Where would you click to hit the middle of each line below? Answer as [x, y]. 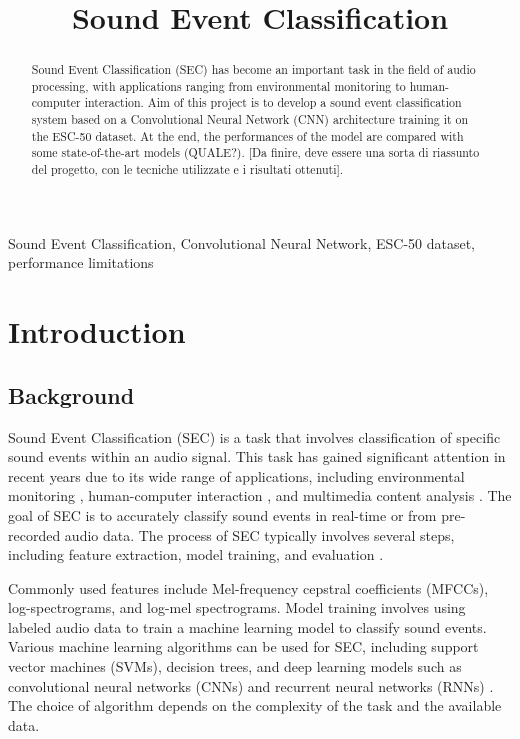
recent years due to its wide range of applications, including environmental [236, 475]
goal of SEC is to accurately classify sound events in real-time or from [222, 514]
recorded [34, 534]
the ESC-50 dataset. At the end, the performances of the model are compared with [247, 135]
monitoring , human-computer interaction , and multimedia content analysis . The [260, 495]
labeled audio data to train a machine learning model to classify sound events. [247, 626]
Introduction [97, 331]
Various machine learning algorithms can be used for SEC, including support [243, 646]
